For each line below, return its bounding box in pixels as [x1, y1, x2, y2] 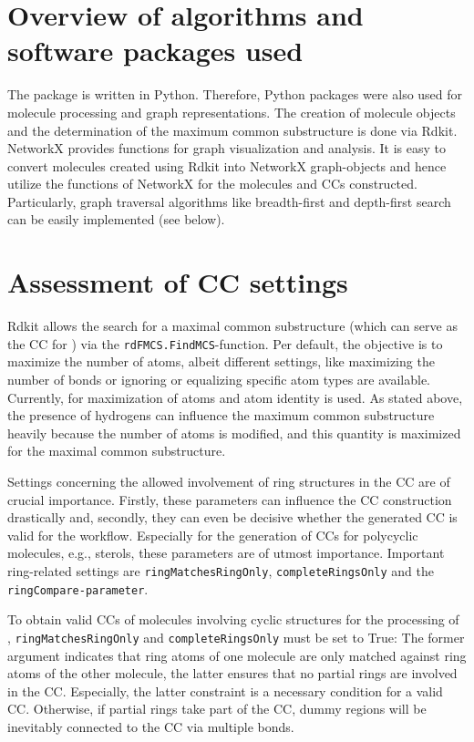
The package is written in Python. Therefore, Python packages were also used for [7, 85, 463, 104]
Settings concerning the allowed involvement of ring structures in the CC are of [7, 472, 450, 490]
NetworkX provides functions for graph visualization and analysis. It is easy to [7, 139, 447, 158]
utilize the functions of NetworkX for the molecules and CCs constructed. [7, 174, 417, 193]
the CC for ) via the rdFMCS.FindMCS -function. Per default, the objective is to [7, 334, 443, 353]
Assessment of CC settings [7, 263, 348, 301]
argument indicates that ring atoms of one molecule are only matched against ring [7, 645, 467, 665]
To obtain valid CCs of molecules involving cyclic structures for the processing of [7, 610, 459, 629]
